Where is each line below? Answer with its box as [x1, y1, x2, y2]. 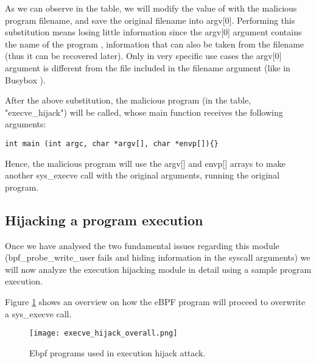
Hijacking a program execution [5, 210, 203, 229]
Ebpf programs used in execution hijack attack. [29, 346, 206, 359]
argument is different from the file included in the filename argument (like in [5, 61, 290, 74]
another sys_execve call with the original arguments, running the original [5, 169, 279, 181]
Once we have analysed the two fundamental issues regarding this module [5, 239, 279, 252]
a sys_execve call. [5, 307, 72, 320]
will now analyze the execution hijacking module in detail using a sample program [5, 263, 312, 275]
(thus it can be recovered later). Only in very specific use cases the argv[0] [5, 49, 282, 62]
